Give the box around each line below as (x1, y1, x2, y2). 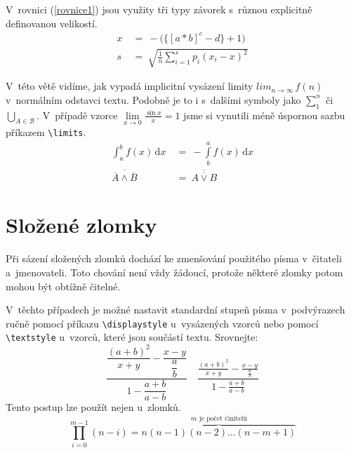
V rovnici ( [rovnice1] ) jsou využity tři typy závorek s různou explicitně (6, 2, 312, 16)
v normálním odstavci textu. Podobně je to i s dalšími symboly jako (6, 92, 301, 107)
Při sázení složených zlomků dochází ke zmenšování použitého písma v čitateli (6, 251, 342, 266)
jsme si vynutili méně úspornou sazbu (183, 107, 345, 122)
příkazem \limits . (6, 124, 86, 139)
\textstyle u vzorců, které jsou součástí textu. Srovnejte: (6, 330, 258, 344)
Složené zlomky (6, 210, 157, 239)
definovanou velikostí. (6, 15, 98, 30)
